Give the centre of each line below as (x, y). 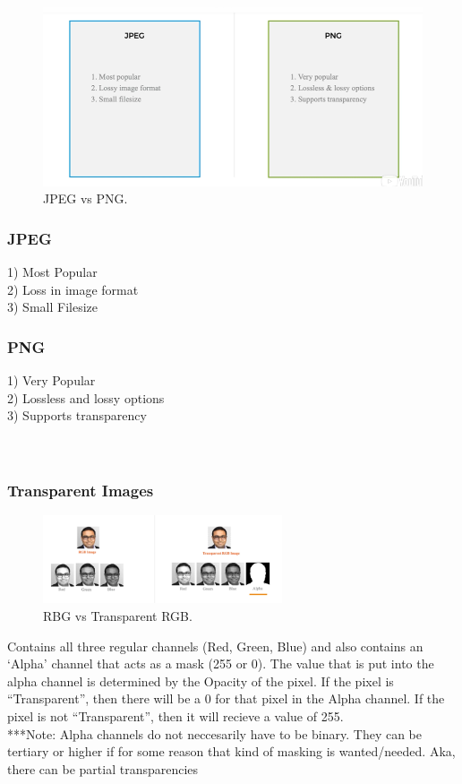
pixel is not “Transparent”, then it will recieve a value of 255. (175, 716)
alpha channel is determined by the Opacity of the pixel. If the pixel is (201, 681)
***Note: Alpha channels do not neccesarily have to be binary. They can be (215, 733)
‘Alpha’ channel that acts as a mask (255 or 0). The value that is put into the (221, 663)
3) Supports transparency (77, 415)
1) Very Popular (51, 380)
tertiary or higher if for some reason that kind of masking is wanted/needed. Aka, (231, 751)
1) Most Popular (52, 272)
